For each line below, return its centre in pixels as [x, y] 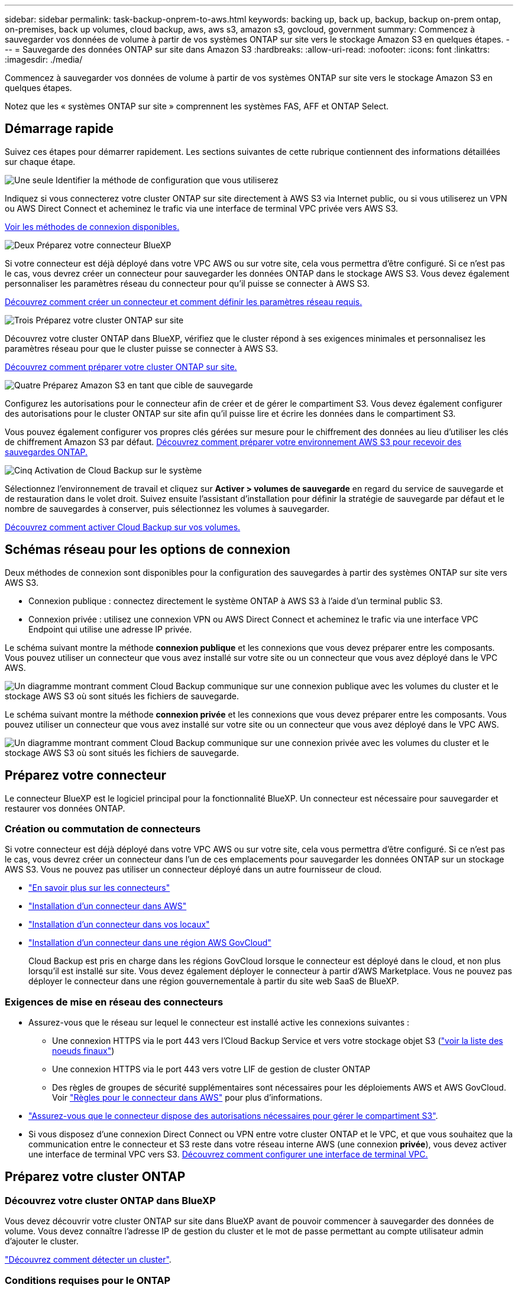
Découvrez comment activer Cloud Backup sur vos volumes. [123, 527]
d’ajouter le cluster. [42, 1241]
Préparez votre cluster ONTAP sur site [110, 320]
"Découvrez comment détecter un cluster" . [88, 1260]
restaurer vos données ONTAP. [65, 808]
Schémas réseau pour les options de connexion [148, 550]
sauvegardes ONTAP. [46, 452]
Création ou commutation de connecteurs [103, 828]
